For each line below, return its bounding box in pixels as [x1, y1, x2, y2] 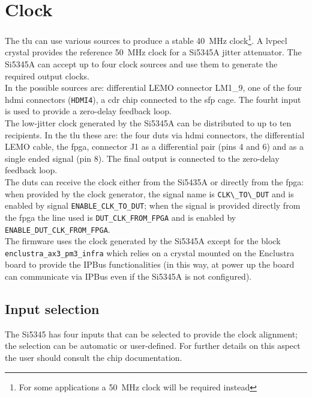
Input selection [5, 300, 100, 318]
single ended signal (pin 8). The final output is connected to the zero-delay [5, 152, 280, 164]
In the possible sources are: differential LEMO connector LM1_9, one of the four [5, 81, 302, 94]
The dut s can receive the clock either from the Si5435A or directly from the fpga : [5, 175, 304, 188]
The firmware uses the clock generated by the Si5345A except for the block [5, 235, 281, 247]
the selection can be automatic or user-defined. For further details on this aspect [5, 339, 301, 352]
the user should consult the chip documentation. [5, 351, 182, 364]
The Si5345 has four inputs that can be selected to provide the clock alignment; [5, 327, 298, 340]
